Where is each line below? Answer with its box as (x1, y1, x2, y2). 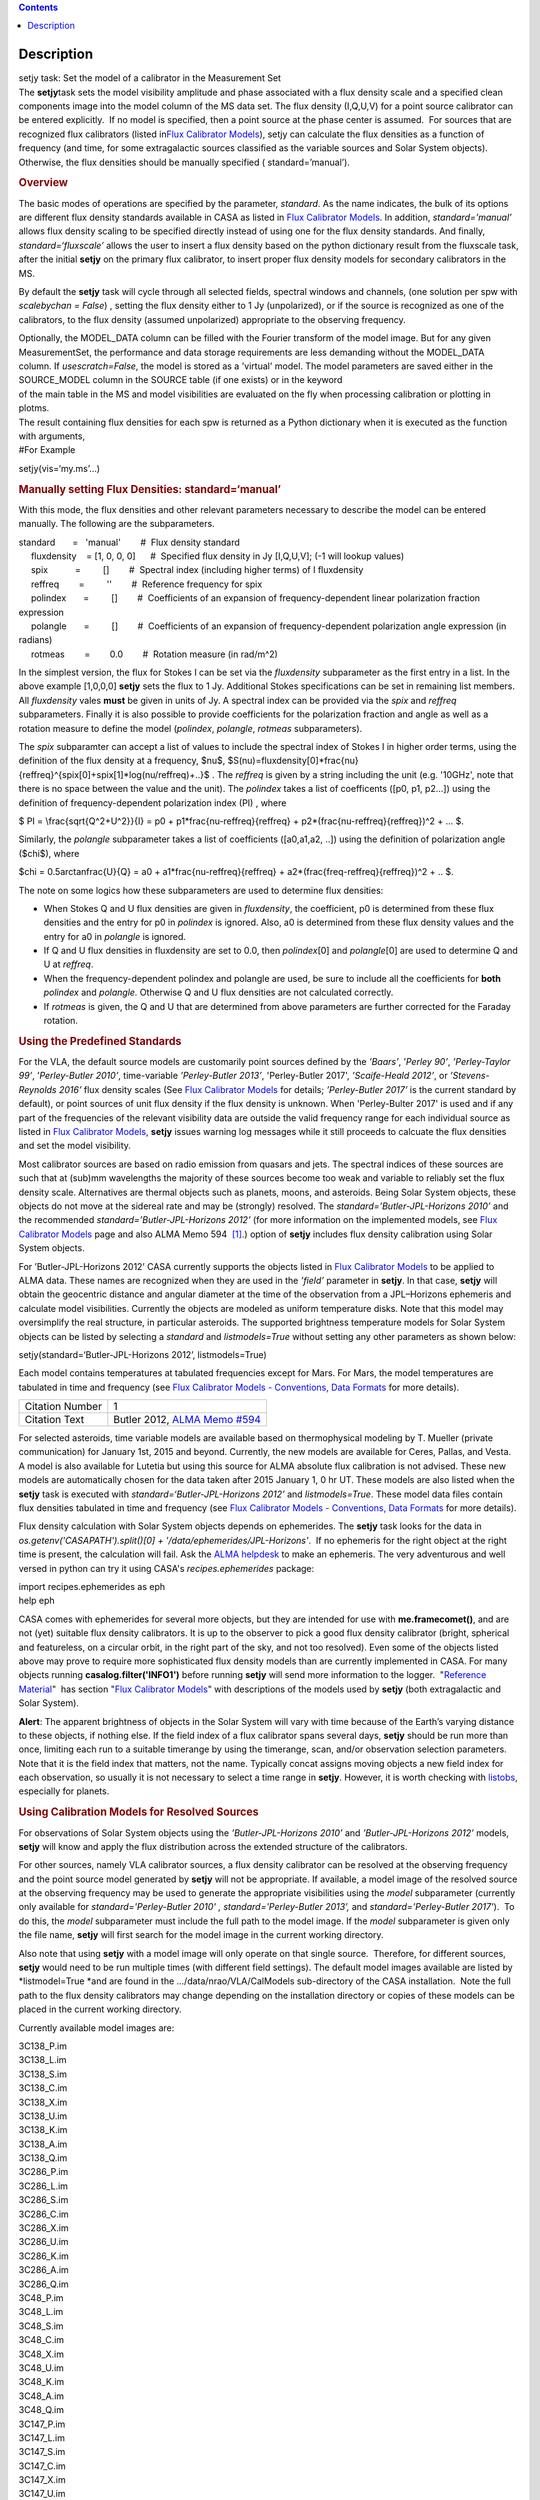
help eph (18, 1595, 55, 1607)
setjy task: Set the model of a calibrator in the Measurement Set (18, 72, 282, 84)
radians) (18, 634, 53, 646)
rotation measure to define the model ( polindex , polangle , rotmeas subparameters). (18, 722, 363, 734)
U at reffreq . (43, 958, 94, 970)
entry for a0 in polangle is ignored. (43, 930, 187, 942)
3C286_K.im (18, 2250, 70, 2262)
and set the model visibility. (18, 1140, 132, 1152)
